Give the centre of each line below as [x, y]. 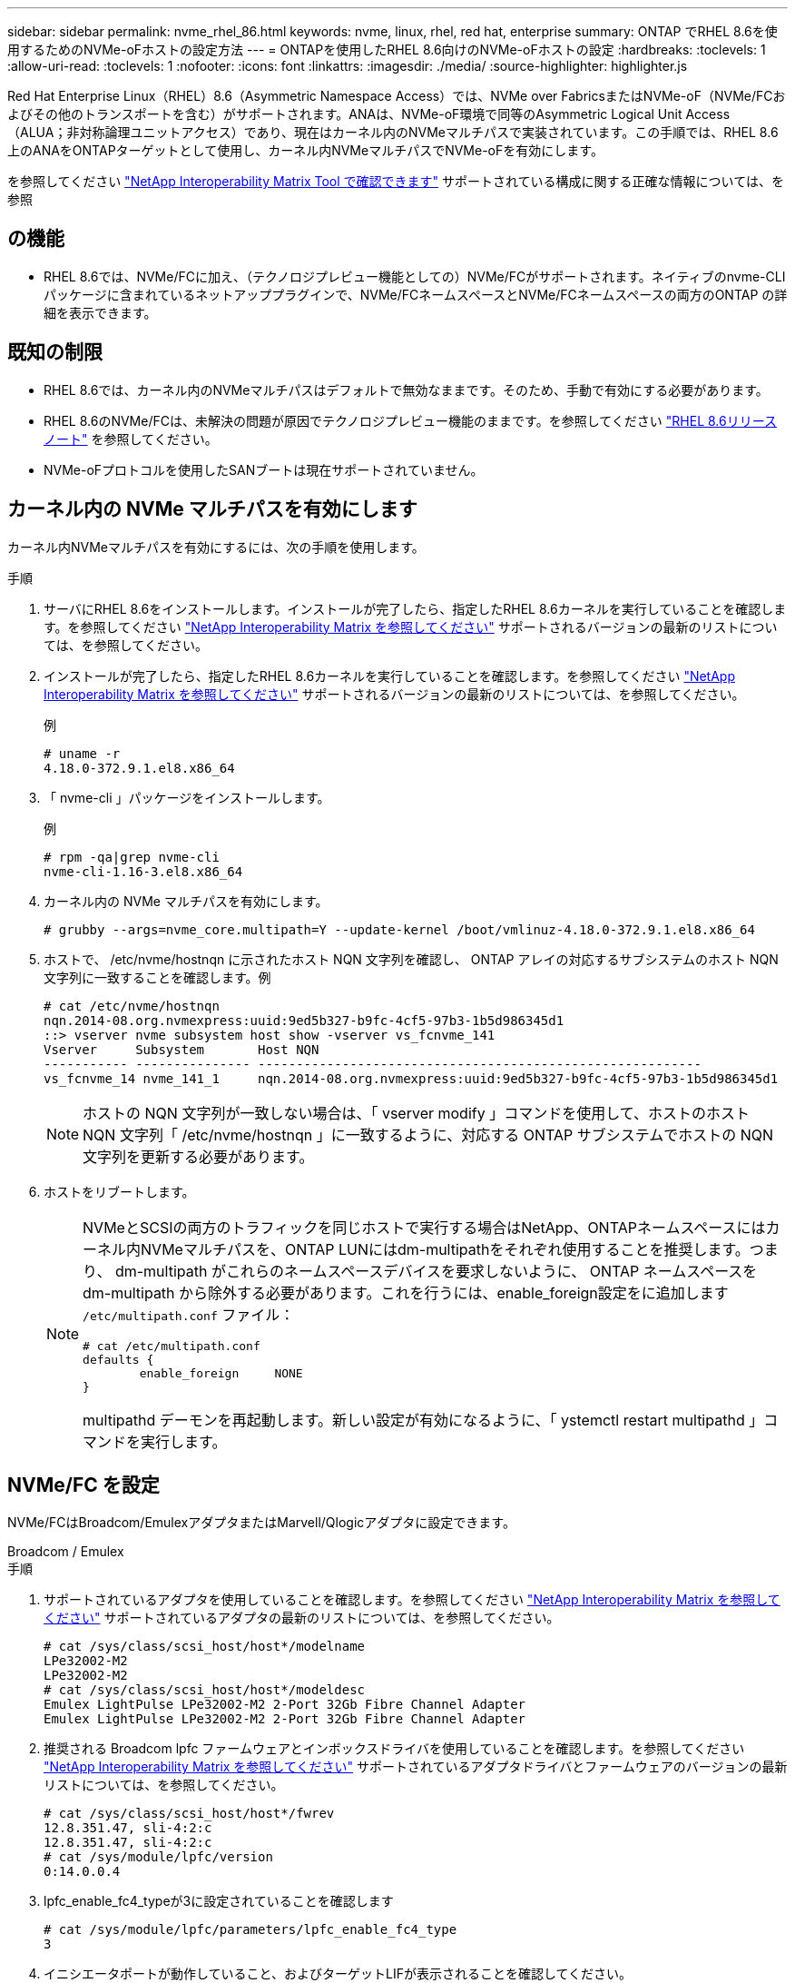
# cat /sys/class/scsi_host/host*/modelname [205, 1647]
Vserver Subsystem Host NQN [182, 1049]
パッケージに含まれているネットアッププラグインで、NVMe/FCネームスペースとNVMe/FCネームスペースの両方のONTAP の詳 [416, 294]
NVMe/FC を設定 [83, 1485]
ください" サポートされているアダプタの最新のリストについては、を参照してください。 [302, 1618]
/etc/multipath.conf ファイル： [189, 1314]
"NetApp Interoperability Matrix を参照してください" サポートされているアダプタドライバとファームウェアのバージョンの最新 [416, 1767]
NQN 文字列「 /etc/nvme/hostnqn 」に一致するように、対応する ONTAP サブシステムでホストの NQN [428, 1135]
